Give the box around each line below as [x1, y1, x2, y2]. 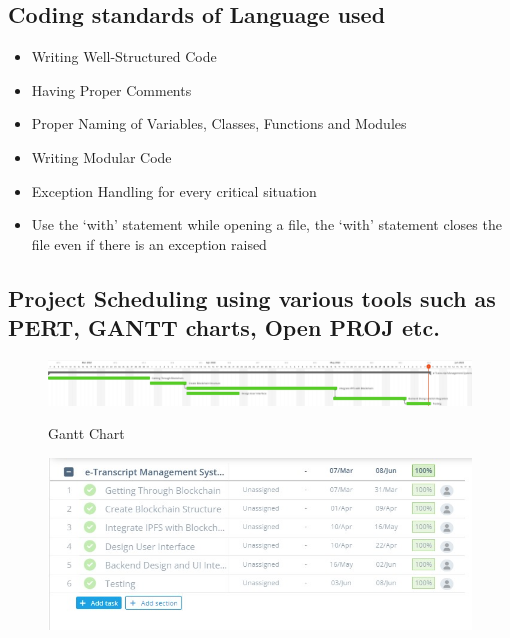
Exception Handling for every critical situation [31, 180, 317, 201]
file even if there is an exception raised [31, 233, 267, 254]
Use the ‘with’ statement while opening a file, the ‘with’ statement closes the [31, 214, 502, 235]
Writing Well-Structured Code [31, 46, 217, 67]
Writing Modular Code [31, 146, 172, 167]
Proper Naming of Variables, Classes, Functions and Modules [31, 113, 407, 134]
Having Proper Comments [31, 79, 192, 100]
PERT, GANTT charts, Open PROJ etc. [8, 312, 440, 343]
